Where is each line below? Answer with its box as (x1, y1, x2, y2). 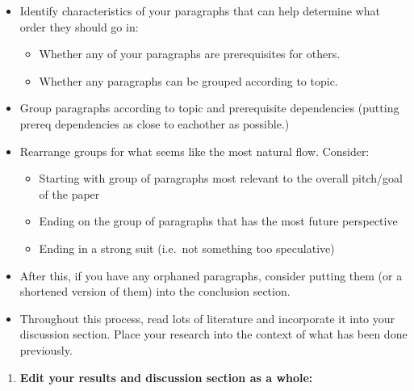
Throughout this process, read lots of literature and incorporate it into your (19, 309, 395, 326)
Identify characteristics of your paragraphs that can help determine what (19, 2, 380, 19)
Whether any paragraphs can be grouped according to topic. (39, 72, 338, 89)
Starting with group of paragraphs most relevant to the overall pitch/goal (39, 170, 403, 187)
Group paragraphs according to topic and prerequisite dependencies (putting (19, 99, 399, 116)
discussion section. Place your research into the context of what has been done (19, 326, 408, 343)
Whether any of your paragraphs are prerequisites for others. (39, 45, 341, 62)
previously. (19, 341, 73, 358)
